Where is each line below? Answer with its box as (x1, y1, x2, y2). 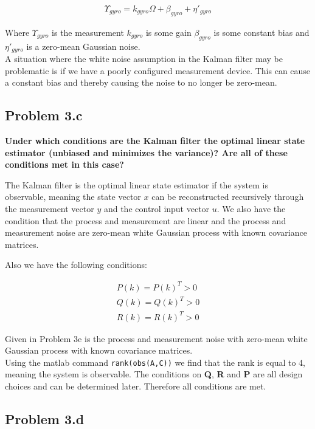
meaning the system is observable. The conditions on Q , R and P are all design (5, 368, 303, 380)
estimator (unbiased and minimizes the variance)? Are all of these (5, 146, 288, 159)
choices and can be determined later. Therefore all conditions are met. (5, 380, 266, 393)
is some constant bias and (213, 26, 310, 38)
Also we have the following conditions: (5, 258, 147, 271)
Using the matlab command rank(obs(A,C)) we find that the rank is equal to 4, (5, 355, 305, 368)
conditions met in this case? (5, 158, 124, 171)
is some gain (145, 26, 192, 38)
